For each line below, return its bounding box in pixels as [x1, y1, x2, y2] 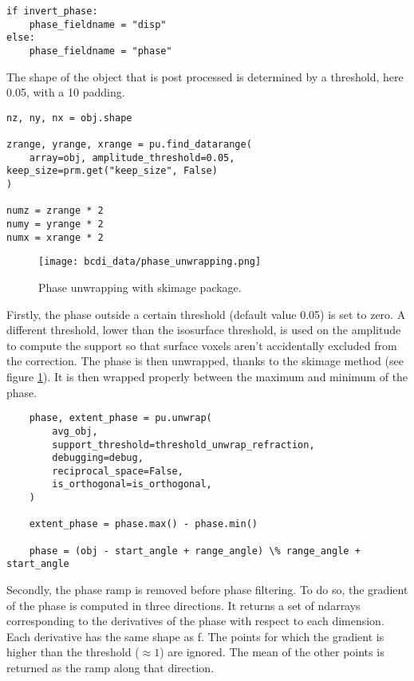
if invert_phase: [6, 6, 98, 17]
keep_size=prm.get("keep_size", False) [6, 165, 218, 177]
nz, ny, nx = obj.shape [6, 112, 132, 124]
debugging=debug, [52, 452, 144, 464]
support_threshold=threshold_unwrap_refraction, [52, 439, 315, 451]
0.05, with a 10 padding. [6, 84, 125, 100]
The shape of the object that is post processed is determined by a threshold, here [6, 68, 404, 85]
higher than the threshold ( [6, 644, 140, 660]
